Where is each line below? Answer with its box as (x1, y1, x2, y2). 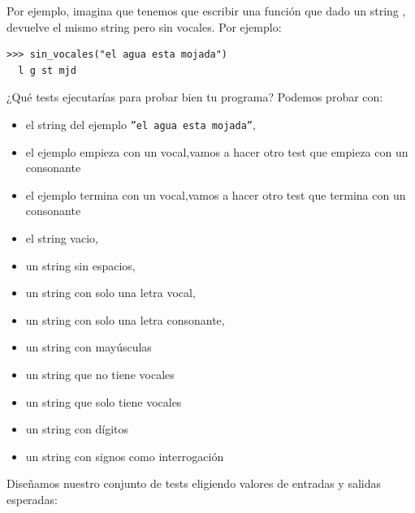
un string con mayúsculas (25, 338, 152, 356)
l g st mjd (18, 64, 76, 76)
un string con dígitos (25, 420, 129, 438)
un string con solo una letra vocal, (25, 284, 196, 301)
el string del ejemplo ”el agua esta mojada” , (25, 115, 256, 132)
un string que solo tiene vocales (25, 393, 182, 410)
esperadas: (6, 490, 58, 507)
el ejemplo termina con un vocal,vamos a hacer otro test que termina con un (25, 186, 406, 203)
